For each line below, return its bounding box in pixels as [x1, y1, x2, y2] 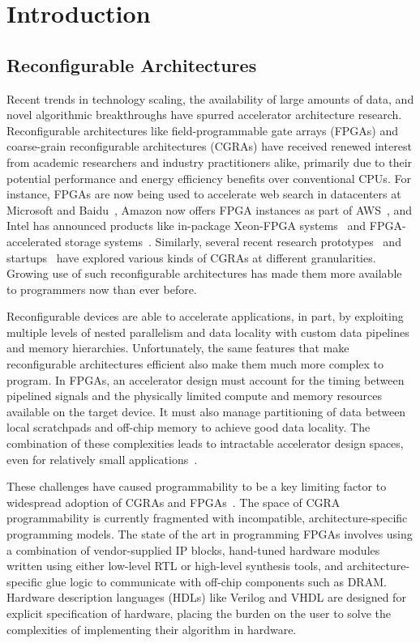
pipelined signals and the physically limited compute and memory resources [6, 387, 382, 404]
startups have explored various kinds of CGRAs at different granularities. [6, 249, 376, 266]
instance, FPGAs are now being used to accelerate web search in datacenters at [6, 185, 401, 202]
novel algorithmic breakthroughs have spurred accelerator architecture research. [6, 106, 402, 123]
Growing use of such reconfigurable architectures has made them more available [6, 265, 402, 282]
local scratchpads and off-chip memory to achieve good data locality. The [6, 419, 371, 436]
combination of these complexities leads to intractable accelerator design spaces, [6, 435, 404, 452]
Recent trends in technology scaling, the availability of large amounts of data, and [6, 90, 414, 107]
